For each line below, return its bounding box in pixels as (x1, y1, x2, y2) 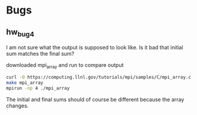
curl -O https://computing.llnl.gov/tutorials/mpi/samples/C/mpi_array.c (6, 74, 192, 80)
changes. (6, 102, 29, 109)
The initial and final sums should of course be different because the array (6, 96, 185, 103)
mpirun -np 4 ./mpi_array (6, 85, 70, 91)
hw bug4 (6, 27, 34, 38)
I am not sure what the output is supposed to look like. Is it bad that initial (6, 44, 183, 51)
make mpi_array (6, 80, 44, 86)
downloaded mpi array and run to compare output (6, 62, 124, 70)
